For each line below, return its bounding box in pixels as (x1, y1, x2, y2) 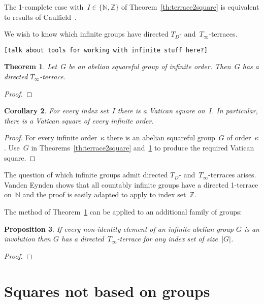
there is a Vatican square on (117, 105, 205, 116)
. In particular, (211, 105, 258, 116)
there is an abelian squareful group (107, 132, 215, 143)
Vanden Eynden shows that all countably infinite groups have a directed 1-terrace (4, 179, 258, 190)
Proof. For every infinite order (4, 132, 97, 143)
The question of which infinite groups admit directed (4, 169, 168, 180)
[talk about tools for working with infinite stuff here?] (4, 46, 208, 54)
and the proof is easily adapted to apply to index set (22, 189, 186, 200)
